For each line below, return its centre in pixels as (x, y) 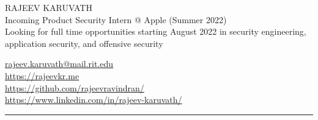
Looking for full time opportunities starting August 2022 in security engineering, (156, 31)
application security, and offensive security (84, 43)
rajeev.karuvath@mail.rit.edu (59, 64)
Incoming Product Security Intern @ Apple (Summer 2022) (116, 19)
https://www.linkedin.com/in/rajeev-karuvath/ (94, 100)
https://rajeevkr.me (42, 75)
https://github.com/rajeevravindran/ (75, 87)
